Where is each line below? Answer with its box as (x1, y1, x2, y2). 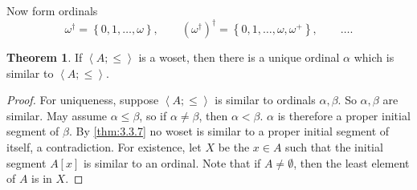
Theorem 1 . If (6, 49, 83, 66)
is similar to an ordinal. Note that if (83, 154, 261, 171)
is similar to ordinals (215, 91, 316, 108)
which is (354, 49, 395, 66)
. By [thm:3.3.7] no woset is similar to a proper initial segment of (69, 123, 390, 139)
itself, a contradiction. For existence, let (6, 139, 202, 156)
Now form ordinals (6, 2, 98, 18)
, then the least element (293, 154, 410, 171)
